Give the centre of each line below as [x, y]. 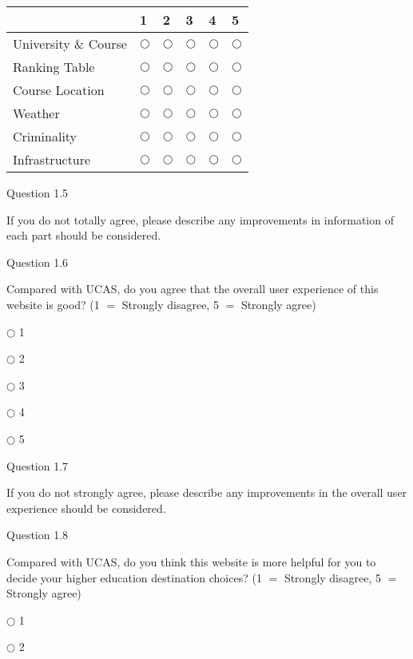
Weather [36, 113]
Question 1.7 [38, 465]
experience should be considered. [86, 508]
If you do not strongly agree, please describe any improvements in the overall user [207, 492]
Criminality [45, 136]
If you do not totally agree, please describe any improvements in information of [200, 219]
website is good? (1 [53, 304]
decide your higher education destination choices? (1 [134, 577]
